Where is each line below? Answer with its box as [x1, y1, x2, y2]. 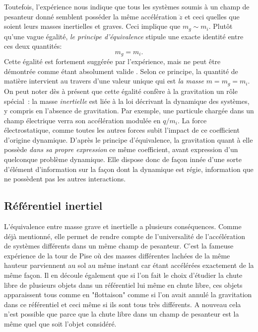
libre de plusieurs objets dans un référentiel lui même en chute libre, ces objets [4, 279, 243, 290]
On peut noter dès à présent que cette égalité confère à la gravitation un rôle [4, 85, 238, 96]
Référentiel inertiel [4, 198, 103, 213]
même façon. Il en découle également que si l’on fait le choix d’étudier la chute [4, 270, 243, 280]
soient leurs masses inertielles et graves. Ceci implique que [4, 21, 181, 31]
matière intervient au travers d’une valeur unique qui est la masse [4, 76, 204, 86]
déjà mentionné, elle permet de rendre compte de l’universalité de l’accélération [4, 231, 245, 241]
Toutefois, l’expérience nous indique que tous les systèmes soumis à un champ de [4, 1, 250, 11]
